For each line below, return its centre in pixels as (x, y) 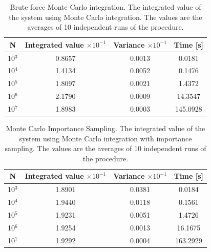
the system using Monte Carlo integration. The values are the (105, 17)
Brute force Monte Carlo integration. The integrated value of (105, 7)
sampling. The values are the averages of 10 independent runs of (105, 148)
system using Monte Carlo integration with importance (105, 138)
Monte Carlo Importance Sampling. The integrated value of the (105, 128)
